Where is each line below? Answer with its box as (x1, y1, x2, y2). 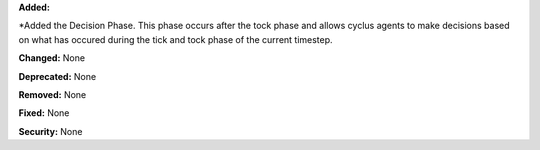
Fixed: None (18, 107, 70, 119)
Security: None (18, 125, 83, 137)
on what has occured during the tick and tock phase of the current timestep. (18, 33, 334, 45)
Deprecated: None (18, 70, 97, 82)
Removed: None (18, 88, 87, 100)
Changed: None (18, 52, 85, 64)
